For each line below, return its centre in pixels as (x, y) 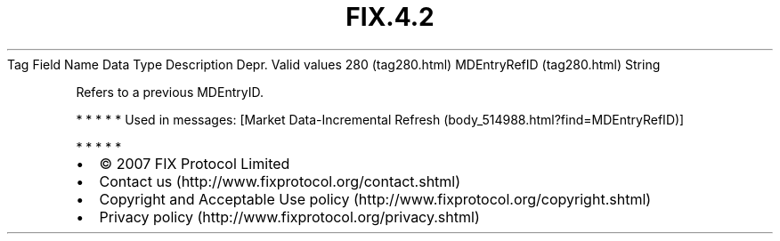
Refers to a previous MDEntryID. (170, 92)
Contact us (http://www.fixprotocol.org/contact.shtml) (280, 181)
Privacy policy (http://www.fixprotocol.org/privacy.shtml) (289, 217)
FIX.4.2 (390, 17)
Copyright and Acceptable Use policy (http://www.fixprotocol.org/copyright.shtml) (375, 199)
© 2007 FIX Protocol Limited (195, 163)
